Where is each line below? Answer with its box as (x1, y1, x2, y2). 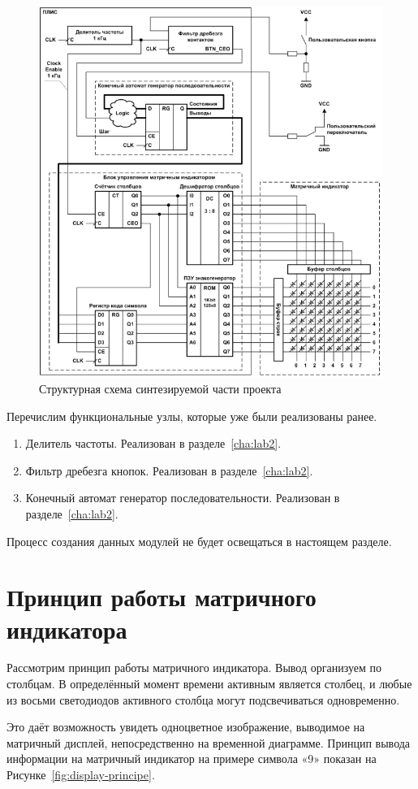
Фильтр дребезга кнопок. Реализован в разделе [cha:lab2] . (25, 462, 313, 479)
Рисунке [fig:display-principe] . (6, 766, 155, 782)
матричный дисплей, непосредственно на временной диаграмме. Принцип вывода (6, 734, 411, 751)
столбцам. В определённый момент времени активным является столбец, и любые (6, 675, 412, 692)
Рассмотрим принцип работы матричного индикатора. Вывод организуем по (6, 659, 381, 676)
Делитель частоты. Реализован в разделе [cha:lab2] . (25, 435, 282, 452)
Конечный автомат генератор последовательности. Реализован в (25, 489, 340, 506)
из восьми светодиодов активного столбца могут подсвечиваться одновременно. (6, 691, 400, 708)
